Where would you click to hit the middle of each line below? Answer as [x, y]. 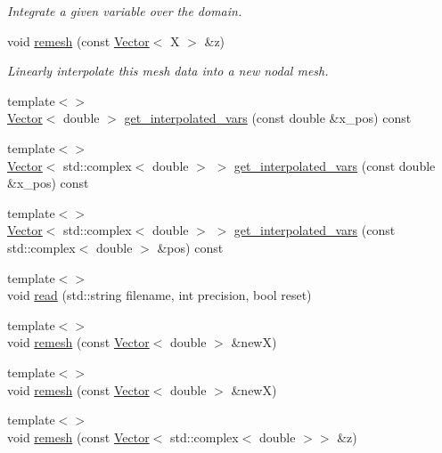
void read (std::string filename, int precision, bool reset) [160, 295]
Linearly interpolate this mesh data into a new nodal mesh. [168, 71]
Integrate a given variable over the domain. [125, 11]
